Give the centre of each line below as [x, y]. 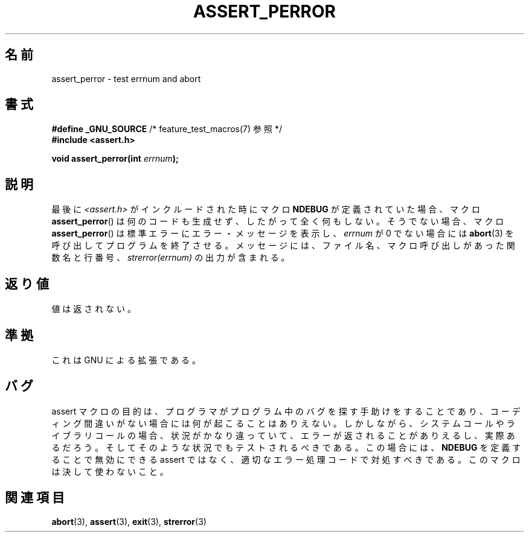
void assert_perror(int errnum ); [115, 159]
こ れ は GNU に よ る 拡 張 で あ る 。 [126, 360]
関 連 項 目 [35, 498]
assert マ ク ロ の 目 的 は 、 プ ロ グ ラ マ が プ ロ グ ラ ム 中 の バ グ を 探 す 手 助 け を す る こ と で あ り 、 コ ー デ [286, 411]
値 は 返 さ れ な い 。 [94, 309]
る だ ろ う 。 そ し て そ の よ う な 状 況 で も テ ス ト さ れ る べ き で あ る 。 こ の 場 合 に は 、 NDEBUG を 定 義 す [286, 447]
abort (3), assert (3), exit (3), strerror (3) [129, 521]
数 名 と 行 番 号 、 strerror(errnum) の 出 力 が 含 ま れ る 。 [171, 258]
